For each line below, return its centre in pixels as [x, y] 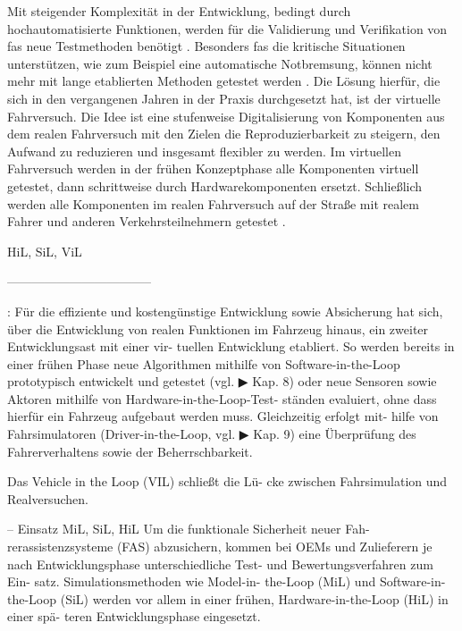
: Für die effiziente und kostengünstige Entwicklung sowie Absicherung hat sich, [225, 311]
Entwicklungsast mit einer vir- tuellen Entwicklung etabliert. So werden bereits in [231, 346]
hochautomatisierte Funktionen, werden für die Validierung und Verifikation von [227, 28]
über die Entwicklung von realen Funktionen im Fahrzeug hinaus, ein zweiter [218, 328]
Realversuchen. [48, 498]
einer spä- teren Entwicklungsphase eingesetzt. [134, 616]
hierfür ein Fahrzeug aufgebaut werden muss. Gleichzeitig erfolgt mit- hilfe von [223, 416]
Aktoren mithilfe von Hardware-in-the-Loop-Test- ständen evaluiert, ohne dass [222, 398]
